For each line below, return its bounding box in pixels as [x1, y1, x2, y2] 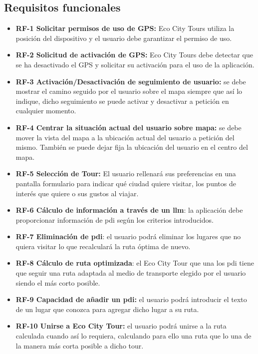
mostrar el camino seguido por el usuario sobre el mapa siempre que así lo [15, 86, 243, 96]
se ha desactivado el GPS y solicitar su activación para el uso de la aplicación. [15, 59, 255, 69]
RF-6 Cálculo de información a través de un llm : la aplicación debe [15, 205, 243, 215]
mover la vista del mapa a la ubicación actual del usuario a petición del [15, 132, 235, 142]
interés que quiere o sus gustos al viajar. [15, 188, 139, 198]
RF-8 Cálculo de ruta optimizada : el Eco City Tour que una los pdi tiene [15, 258, 254, 268]
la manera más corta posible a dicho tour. [15, 340, 144, 351]
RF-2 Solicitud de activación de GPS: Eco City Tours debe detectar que [15, 49, 253, 60]
